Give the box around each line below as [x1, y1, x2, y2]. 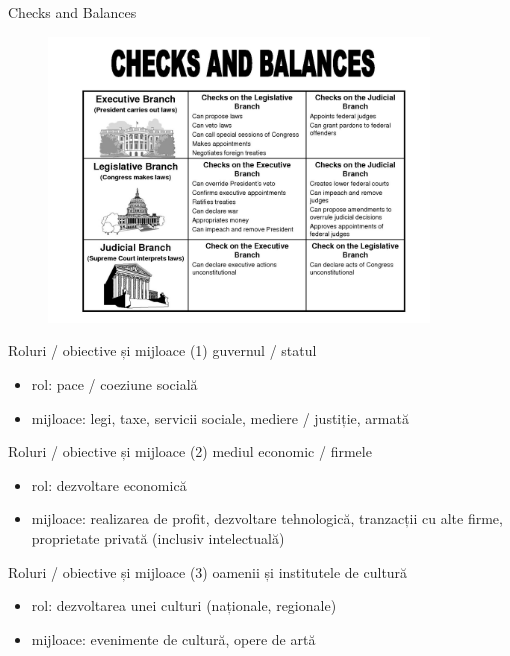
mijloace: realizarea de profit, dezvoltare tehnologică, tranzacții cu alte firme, [31, 508, 503, 529]
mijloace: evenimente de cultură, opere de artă [31, 628, 316, 649]
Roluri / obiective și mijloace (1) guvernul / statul [8, 340, 317, 361]
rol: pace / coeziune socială [31, 373, 198, 394]
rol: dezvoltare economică [31, 474, 187, 495]
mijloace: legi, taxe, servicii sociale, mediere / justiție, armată [31, 407, 409, 428]
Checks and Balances [8, 2, 137, 22]
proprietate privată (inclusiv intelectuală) [31, 527, 285, 548]
